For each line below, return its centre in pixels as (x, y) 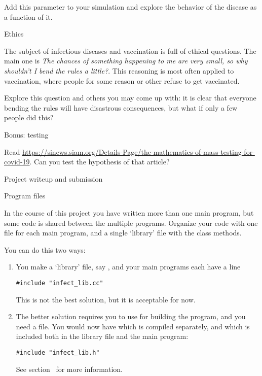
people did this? (29, 117)
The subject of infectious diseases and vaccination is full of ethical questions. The (130, 50)
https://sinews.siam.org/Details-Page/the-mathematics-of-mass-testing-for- (138, 151)
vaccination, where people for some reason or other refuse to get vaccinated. (122, 80)
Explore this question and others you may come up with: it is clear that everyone (130, 98)
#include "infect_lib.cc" (60, 283)
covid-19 (17, 162)
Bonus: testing (26, 134)
